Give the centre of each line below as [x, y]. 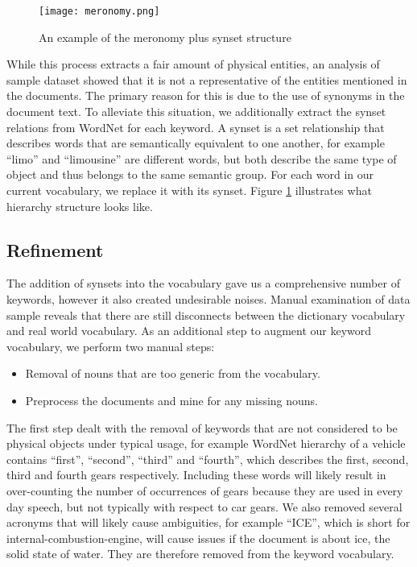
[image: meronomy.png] [99, 11]
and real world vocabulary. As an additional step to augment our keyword [189, 331]
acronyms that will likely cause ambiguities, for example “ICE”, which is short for [208, 522]
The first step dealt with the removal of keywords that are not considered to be [202, 427]
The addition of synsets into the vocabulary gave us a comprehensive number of [203, 283]
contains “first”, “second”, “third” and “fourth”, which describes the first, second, [208, 459]
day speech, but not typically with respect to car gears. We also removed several [204, 506]
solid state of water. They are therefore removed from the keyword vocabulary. [200, 554]
